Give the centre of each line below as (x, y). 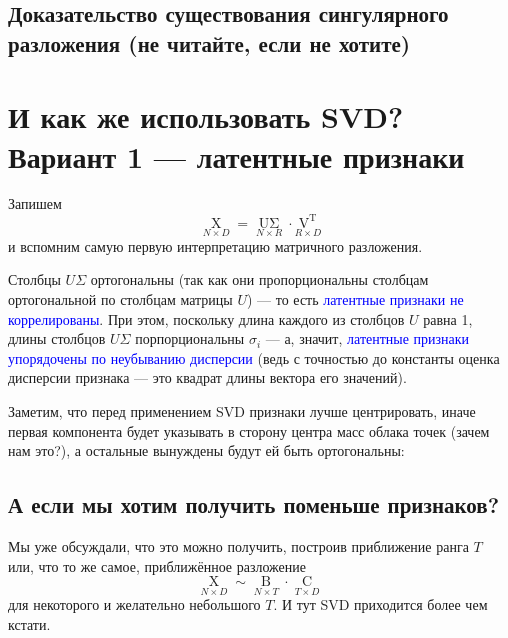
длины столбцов (57, 338)
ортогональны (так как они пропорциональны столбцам (259, 279)
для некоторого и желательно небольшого (134, 604)
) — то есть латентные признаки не (355, 298)
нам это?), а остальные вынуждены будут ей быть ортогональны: (206, 450)
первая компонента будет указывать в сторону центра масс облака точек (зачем (249, 430)
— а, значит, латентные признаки (367, 338)
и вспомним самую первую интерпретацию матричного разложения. (215, 245)
